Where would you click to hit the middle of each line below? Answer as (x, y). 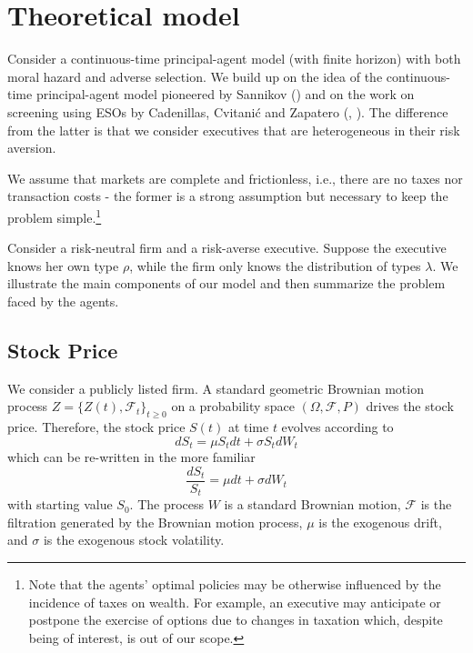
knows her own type (63, 265)
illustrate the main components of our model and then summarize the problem (226, 283)
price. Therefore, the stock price (96, 427)
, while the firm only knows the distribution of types (275, 265)
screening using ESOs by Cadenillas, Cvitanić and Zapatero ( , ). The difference (228, 111)
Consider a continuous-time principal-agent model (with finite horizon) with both (234, 59)
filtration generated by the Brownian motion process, (155, 522)
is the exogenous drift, (380, 522)
